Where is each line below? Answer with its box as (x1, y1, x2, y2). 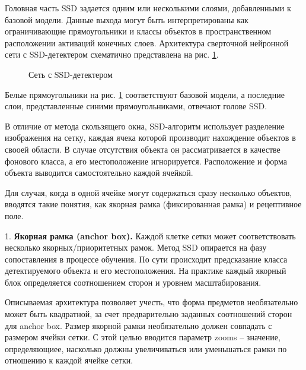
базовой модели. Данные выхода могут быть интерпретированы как (5, 13, 248, 26)
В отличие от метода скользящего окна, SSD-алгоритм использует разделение (5, 119, 285, 132)
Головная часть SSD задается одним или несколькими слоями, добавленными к (5, 2, 291, 14)
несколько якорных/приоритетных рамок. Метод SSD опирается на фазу (5, 241, 267, 254)
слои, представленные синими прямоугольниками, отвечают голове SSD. (5, 100, 267, 112)
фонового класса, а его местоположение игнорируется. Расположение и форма (5, 154, 287, 167)
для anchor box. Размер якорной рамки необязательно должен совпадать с (5, 319, 272, 331)
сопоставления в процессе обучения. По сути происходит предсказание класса (5, 252, 288, 265)
